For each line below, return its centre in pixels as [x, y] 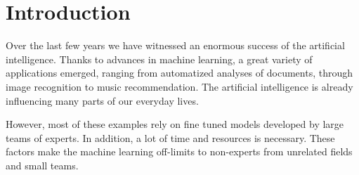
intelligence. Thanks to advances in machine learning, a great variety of [159, 59]
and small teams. [42, 165]
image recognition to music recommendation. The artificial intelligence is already [179, 86]
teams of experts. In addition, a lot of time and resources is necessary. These [170, 137]
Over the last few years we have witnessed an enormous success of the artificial [175, 45]
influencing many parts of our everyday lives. [102, 100]
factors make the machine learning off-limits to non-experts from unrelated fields [179, 151]
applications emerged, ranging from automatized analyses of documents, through [179, 73]
